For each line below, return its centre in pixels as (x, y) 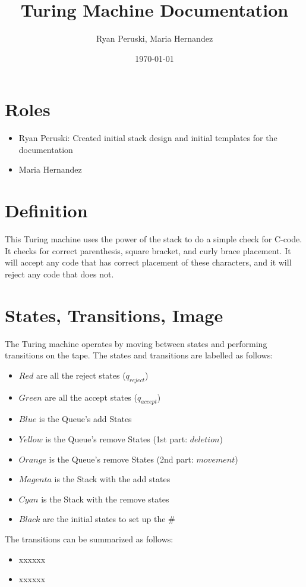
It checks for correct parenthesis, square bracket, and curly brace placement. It (148, 250)
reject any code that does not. (59, 274)
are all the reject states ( (81, 375)
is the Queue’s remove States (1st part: (116, 439)
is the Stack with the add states (112, 479)
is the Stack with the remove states (105, 499)
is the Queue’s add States (85, 419)
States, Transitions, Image (114, 315)
